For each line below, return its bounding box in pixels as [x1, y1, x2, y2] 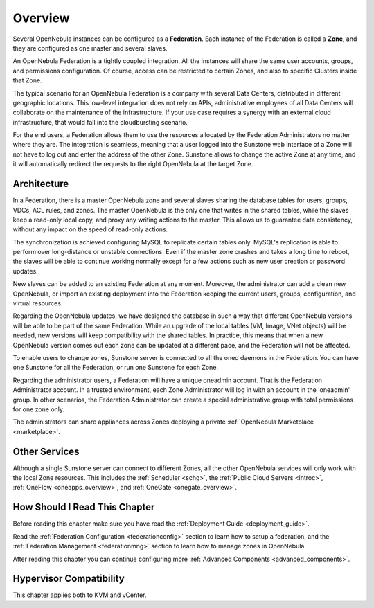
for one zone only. [12, 405, 65, 413]
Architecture [12, 178, 69, 190]
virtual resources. [12, 299, 63, 307]
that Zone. [12, 76, 42, 84]
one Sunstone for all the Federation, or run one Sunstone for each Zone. [12, 364, 218, 372]
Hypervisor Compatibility [12, 573, 125, 584]
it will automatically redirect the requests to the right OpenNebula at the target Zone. [12, 160, 253, 168]
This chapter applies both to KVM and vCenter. [12, 591, 147, 599]
